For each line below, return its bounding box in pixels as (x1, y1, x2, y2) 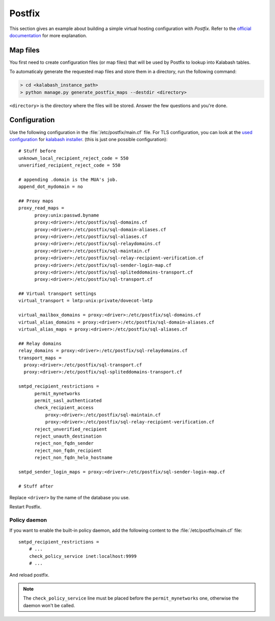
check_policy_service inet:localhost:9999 (29, 553, 137, 559)
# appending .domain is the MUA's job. (18, 176, 118, 182)
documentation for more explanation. (9, 32, 88, 38)
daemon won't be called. (23, 602, 75, 608)
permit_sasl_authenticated (34, 397, 102, 403)
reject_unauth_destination (34, 433, 102, 439)
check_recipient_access (34, 405, 94, 411)
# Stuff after (18, 483, 53, 489)
